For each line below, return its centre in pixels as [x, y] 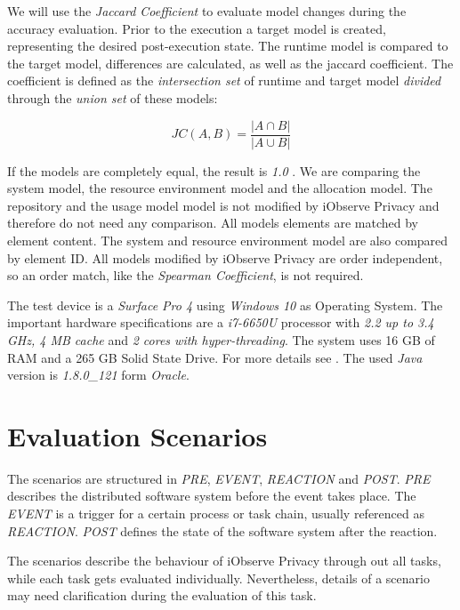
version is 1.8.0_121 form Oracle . [98, 375]
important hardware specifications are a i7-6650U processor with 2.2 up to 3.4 [221, 322]
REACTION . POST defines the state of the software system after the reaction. [222, 530]
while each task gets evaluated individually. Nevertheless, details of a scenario [218, 578]
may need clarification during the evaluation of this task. [162, 595]
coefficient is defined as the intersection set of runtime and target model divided [224, 80]
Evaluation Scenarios [137, 435]
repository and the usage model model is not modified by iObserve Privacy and [223, 205]
